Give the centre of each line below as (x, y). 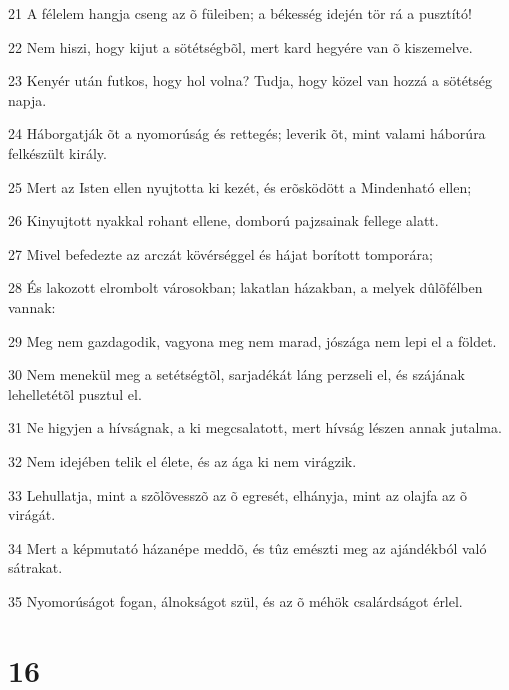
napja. (27, 99)
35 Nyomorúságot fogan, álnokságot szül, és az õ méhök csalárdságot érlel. (235, 600)
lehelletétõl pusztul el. (75, 393)
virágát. (32, 514)
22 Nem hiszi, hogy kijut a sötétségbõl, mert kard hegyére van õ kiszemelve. (240, 46)
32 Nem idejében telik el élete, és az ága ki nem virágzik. (182, 460)
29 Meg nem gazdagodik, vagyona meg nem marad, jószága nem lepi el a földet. (252, 340)
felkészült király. (57, 152)
